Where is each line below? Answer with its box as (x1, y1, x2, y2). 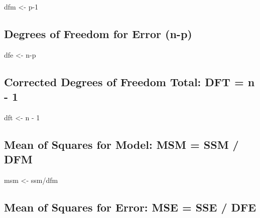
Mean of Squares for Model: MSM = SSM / (4, 136, 239, 152)
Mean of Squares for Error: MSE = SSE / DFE (4, 199, 256, 215)
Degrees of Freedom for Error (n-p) (4, 26, 192, 41)
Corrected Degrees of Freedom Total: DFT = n (4, 74, 255, 89)
